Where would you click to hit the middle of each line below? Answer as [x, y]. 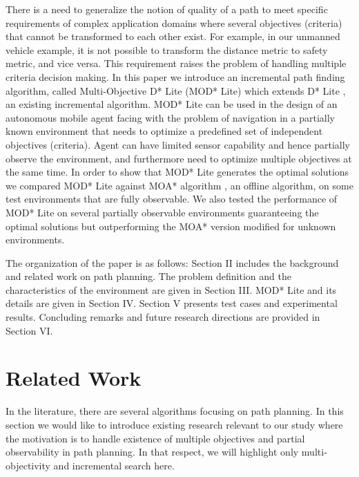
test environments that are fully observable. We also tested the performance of [172, 199]
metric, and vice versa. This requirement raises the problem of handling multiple [176, 63]
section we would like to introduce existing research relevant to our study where [174, 424]
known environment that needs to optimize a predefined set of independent [164, 131]
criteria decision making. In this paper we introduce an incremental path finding [175, 76]
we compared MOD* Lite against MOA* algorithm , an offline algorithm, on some [179, 185]
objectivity [28, 465]
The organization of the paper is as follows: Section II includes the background [172, 262]
